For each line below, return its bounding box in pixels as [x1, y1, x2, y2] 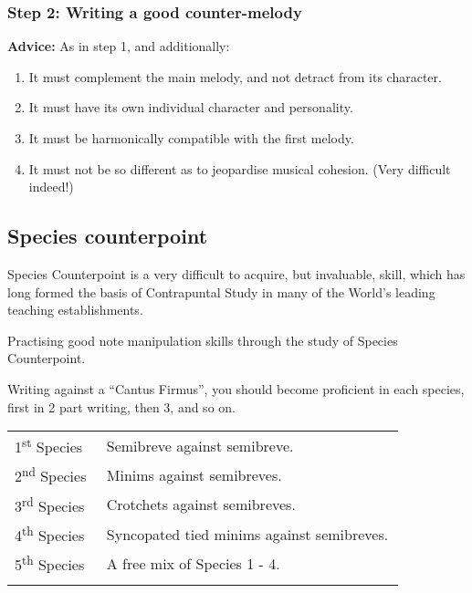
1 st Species [15, 433, 83, 458]
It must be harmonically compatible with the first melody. [28, 129, 354, 147]
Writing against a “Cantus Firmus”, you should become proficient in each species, [7, 379, 465, 398]
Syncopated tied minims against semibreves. [106, 523, 389, 545]
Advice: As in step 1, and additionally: [7, 36, 230, 56]
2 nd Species [15, 463, 87, 487]
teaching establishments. [7, 300, 143, 319]
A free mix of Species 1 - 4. [106, 553, 280, 575]
